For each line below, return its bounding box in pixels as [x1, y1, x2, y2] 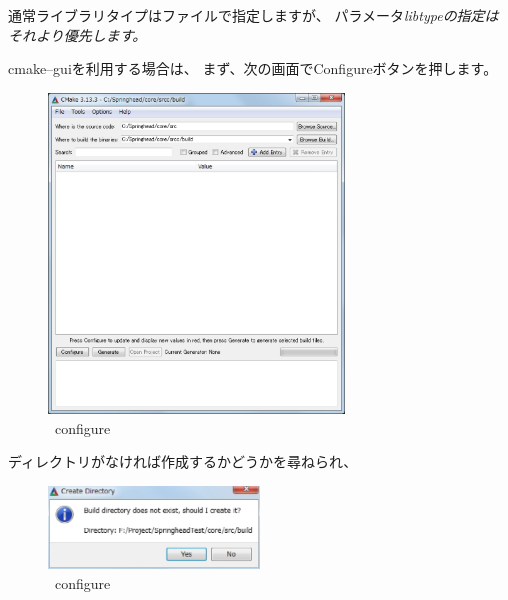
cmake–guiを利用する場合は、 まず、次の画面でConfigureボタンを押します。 [8, 58, 498, 79]
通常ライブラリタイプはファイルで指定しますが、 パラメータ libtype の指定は [8, 5, 499, 25]
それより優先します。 [8, 24, 147, 45]
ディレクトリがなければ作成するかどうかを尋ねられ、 [8, 451, 358, 472]
